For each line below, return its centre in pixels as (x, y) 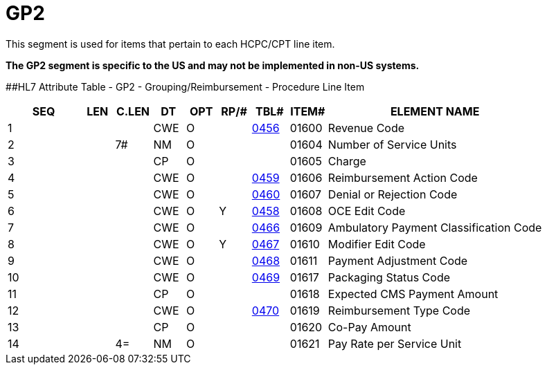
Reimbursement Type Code (399, 310)
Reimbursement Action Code (403, 177)
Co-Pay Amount (369, 327)
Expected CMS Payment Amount (413, 294)
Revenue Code (366, 128)
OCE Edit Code (367, 211)
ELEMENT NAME (435, 111)
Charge (347, 161)
